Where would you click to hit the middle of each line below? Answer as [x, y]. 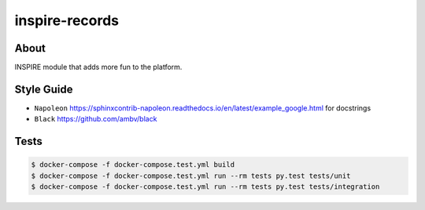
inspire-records [67, 20]
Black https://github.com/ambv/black [96, 119]
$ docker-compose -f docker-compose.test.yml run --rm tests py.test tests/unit [191, 176]
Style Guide [44, 89]
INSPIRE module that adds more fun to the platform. [98, 67]
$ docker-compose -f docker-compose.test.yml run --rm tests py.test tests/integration [205, 187]
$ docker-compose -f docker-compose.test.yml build [133, 165]
